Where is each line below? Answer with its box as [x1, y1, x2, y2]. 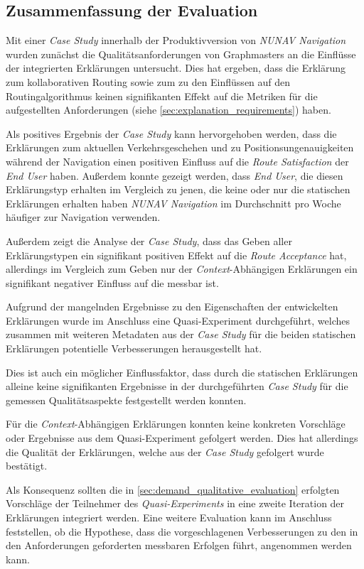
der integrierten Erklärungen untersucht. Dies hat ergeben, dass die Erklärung [6, 60, 346, 75]
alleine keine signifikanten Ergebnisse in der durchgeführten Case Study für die [6, 379, 348, 394]
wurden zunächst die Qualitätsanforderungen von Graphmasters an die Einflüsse [6, 46, 356, 61]
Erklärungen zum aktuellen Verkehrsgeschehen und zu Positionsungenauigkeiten [6, 140, 354, 155]
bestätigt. [6, 458, 48, 473]
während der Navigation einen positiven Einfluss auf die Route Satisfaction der [6, 153, 349, 168]
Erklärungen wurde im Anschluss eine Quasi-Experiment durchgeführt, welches [6, 313, 350, 327]
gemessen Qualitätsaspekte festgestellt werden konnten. [6, 392, 247, 407]
